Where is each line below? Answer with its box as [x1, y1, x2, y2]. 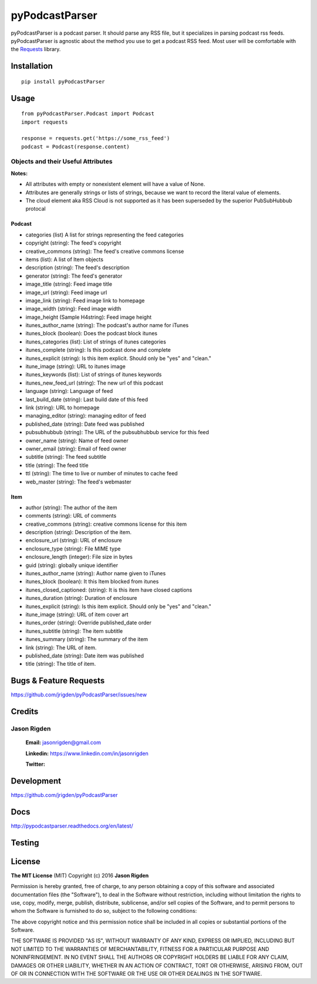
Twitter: [25, 760, 45, 768]
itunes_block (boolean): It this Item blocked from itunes [25, 578, 159, 585]
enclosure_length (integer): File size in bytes [25, 553, 133, 561]
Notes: [11, 169, 28, 176]
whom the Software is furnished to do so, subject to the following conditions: [11, 908, 197, 915]
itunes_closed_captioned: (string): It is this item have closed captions [25, 586, 193, 593]
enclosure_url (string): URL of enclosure [25, 537, 123, 544]
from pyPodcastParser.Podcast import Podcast [21, 111, 155, 117]
